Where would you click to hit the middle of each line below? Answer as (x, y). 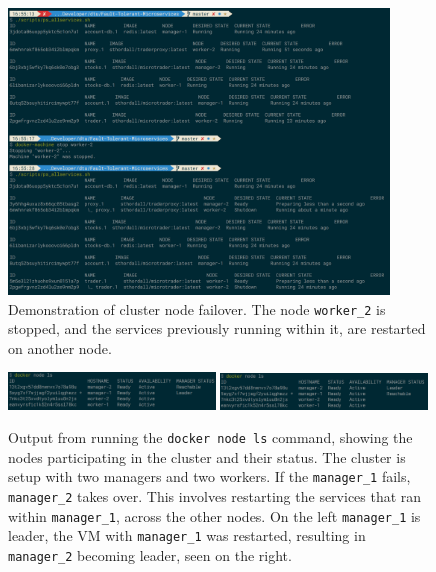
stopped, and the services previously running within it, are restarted (217, 328)
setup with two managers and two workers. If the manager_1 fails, (209, 476)
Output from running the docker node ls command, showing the (210, 437)
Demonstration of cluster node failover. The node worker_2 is (197, 308)
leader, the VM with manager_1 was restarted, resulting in (187, 535)
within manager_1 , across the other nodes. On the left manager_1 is (214, 515)
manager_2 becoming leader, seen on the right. (150, 554)
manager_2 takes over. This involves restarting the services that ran (215, 496)
